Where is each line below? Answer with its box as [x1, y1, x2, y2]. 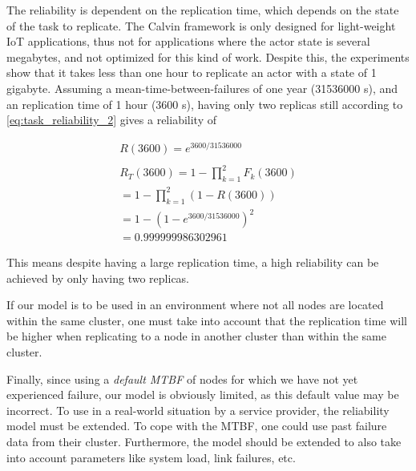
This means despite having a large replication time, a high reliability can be [6, 254, 379, 271]
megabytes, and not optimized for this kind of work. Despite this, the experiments [6, 48, 410, 65]
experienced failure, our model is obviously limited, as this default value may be [6, 386, 399, 403]
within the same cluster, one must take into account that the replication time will [6, 312, 407, 328]
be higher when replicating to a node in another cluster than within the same [6, 328, 386, 344]
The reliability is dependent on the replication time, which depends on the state [6, 2, 399, 18]
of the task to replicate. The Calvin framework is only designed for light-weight [6, 17, 396, 34]
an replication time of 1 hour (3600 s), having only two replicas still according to [6, 95, 403, 112]
